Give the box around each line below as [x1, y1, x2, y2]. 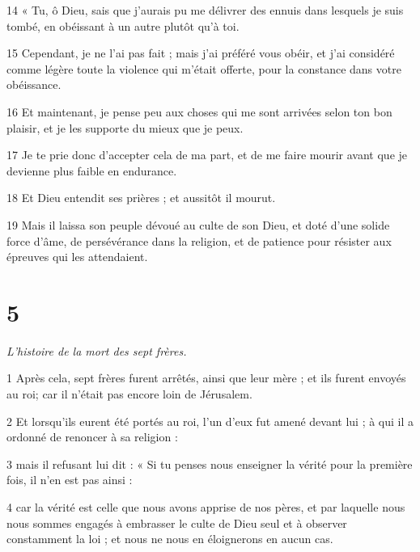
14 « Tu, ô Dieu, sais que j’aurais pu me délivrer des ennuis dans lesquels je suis [6, 2, 404, 18]
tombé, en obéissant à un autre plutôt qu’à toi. [6, 17, 240, 34]
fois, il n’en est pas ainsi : [6, 471, 133, 488]
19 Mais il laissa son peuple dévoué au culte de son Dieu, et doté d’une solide [6, 216, 390, 233]
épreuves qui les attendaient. [6, 248, 148, 265]
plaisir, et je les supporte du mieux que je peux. [6, 119, 244, 136]
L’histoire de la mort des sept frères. [6, 342, 187, 359]
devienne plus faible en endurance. [6, 162, 177, 179]
